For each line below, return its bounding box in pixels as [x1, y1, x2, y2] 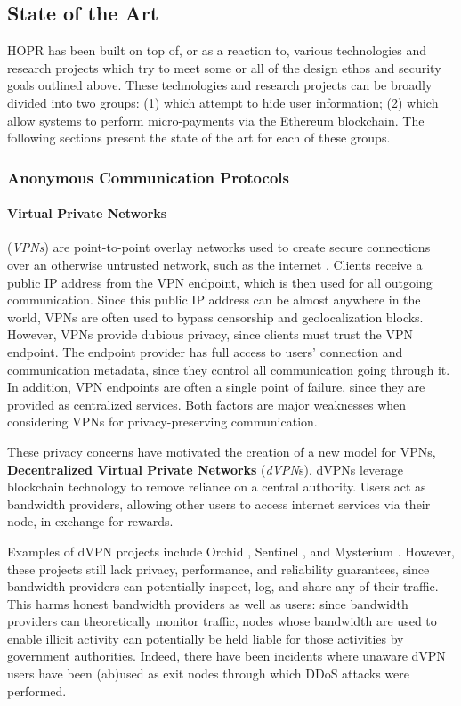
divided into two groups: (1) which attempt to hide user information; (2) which [7, 93, 439, 111]
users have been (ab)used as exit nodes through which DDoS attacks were [7, 664, 410, 683]
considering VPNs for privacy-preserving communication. [7, 412, 318, 431]
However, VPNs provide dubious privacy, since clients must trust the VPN [7, 325, 413, 344]
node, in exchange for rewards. [7, 512, 174, 531]
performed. [7, 681, 67, 700]
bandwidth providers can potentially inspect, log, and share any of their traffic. [7, 577, 439, 596]
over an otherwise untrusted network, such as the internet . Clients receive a [7, 256, 423, 273]
